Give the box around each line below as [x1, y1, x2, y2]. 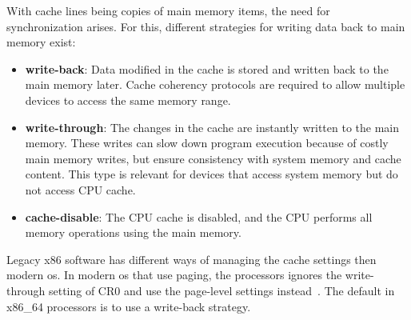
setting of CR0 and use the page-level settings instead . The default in [48, 282, 395, 298]
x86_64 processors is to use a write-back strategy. [6, 298, 251, 314]
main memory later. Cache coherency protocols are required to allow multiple [25, 76, 405, 93]
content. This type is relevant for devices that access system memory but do [25, 166, 398, 182]
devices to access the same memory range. [25, 91, 231, 108]
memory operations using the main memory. [25, 224, 241, 241]
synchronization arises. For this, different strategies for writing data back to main [6, 18, 405, 34]
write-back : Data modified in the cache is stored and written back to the [25, 60, 389, 77]
